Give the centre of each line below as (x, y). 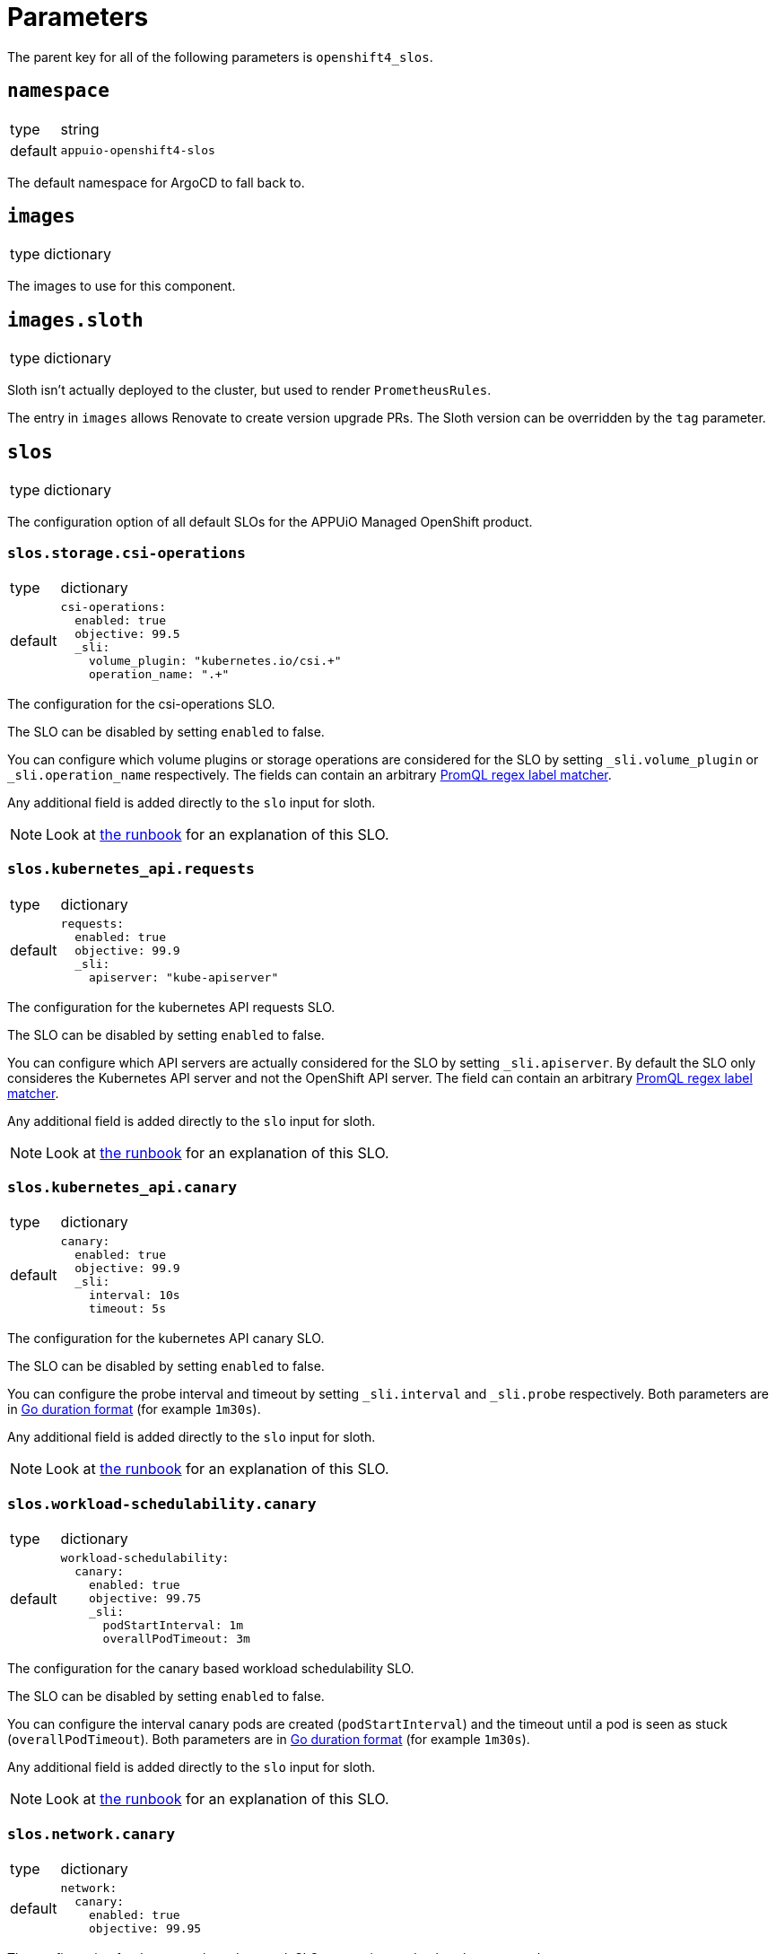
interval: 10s (134, 1295)
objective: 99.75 (145, 1599)
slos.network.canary (92, 1834)
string (80, 129)
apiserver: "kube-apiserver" (183, 977)
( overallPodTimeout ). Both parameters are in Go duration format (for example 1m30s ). (269, 1740)
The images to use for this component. (122, 286)
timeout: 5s (127, 1309)
